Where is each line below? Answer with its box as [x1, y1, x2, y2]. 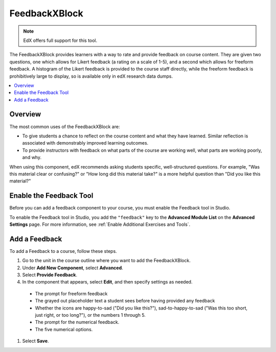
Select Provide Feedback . [22, 272, 78, 278]
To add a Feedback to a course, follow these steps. [9, 248, 117, 254]
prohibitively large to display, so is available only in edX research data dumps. [9, 73, 173, 79]
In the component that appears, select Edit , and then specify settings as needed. [22, 279, 193, 285]
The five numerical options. [35, 326, 93, 332]
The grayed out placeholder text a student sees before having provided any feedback [35, 298, 215, 304]
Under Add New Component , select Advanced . [22, 265, 124, 271]
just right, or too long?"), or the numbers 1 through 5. [35, 312, 146, 318]
